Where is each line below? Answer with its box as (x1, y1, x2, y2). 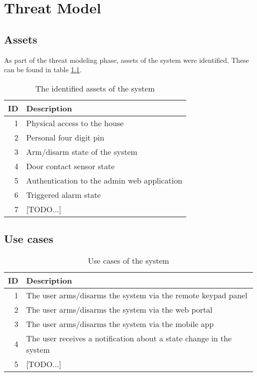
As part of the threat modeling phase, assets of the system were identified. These (4, 54, 249, 65)
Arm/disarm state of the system (26, 145, 137, 157)
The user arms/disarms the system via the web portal (26, 303, 213, 315)
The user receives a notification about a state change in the (26, 332, 232, 344)
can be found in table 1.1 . (4, 64, 82, 75)
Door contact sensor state (26, 160, 115, 172)
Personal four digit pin (26, 131, 104, 143)
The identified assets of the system (35, 82, 155, 94)
